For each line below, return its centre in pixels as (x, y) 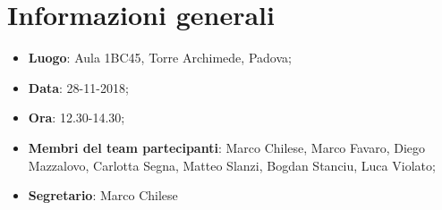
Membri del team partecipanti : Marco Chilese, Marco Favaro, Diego (227, 147)
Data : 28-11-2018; (78, 87)
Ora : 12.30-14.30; (76, 118)
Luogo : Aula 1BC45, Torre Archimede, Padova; (160, 58)
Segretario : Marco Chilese (103, 195)
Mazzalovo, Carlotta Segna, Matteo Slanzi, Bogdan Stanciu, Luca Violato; (232, 165)
